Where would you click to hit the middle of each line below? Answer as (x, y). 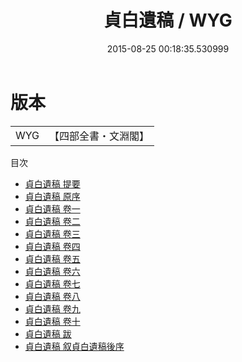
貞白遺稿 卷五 (52, 258)
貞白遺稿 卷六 (52, 271)
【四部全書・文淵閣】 (99, 136)
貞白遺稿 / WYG (168, 20)
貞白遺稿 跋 (48, 333)
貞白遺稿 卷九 (52, 308)
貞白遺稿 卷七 (52, 283)
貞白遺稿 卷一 (52, 208)
